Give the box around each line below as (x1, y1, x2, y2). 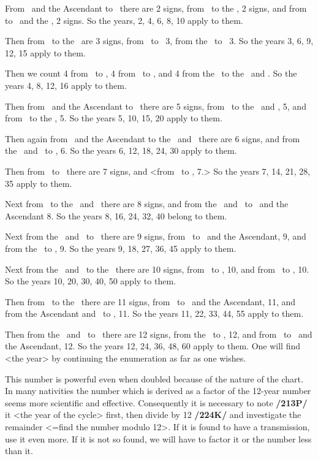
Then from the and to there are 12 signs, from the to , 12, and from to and (5, 327, 312, 340)
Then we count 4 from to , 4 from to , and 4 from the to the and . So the (5, 67, 297, 80)
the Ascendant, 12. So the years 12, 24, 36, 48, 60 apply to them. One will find (5, 340, 301, 352)
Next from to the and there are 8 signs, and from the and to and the (5, 197, 289, 210)
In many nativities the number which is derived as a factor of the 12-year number (5, 384, 311, 397)
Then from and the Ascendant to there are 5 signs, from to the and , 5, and (5, 99, 306, 112)
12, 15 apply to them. (5, 46, 86, 59)
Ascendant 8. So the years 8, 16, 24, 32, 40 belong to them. (5, 209, 227, 222)
